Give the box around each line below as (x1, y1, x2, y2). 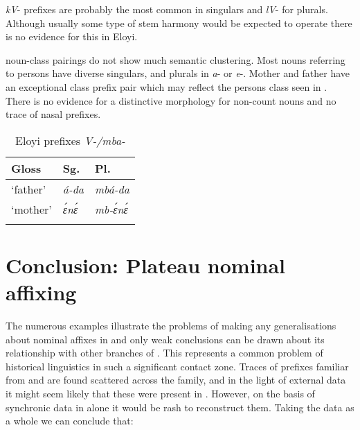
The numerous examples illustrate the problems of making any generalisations (6, 318, 336, 333)
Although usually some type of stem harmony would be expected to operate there (6, 15, 352, 30)
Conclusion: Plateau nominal (6, 250, 286, 279)
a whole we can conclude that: (6, 413, 134, 428)
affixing (6, 278, 77, 307)
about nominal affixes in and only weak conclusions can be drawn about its (6, 332, 325, 346)
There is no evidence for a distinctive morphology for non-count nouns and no (6, 93, 336, 108)
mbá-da (95, 180, 129, 197)
